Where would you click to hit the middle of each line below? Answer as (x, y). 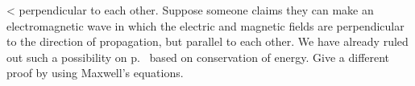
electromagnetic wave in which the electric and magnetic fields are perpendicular (205, 25)
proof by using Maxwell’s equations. (95, 73)
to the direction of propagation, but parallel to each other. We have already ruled (207, 41)
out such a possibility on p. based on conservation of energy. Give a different (198, 57)
